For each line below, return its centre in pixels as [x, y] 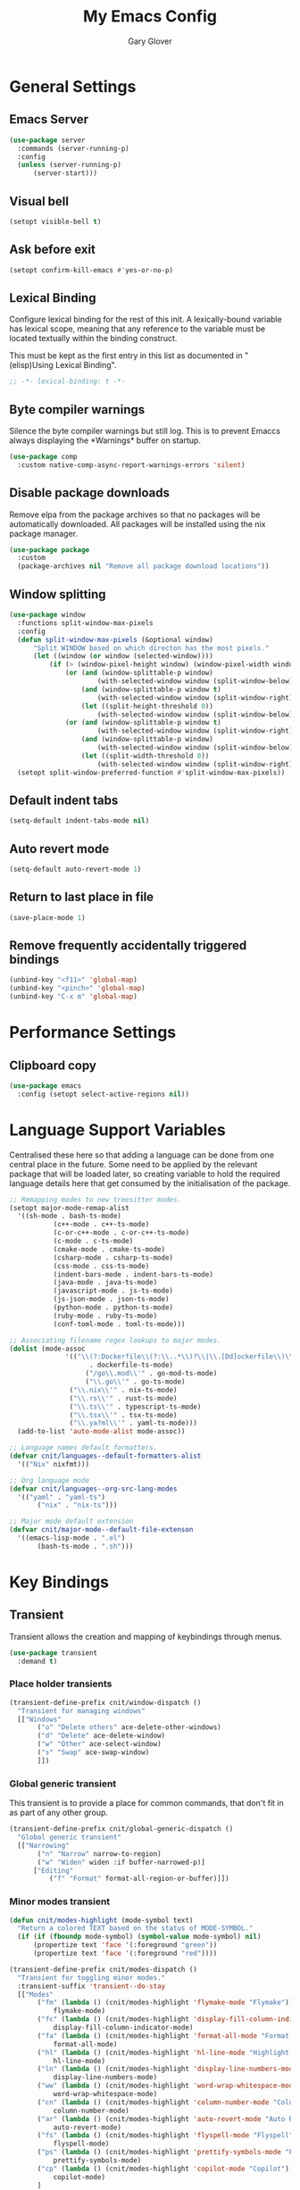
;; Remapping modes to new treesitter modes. [95, 1199]
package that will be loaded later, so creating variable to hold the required [145, 1174]
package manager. [44, 533]
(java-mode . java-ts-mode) [105, 1283]
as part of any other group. [59, 1813]
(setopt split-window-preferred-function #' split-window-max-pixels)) [151, 773]
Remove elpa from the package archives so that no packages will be [135, 514]
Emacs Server [49, 119]
